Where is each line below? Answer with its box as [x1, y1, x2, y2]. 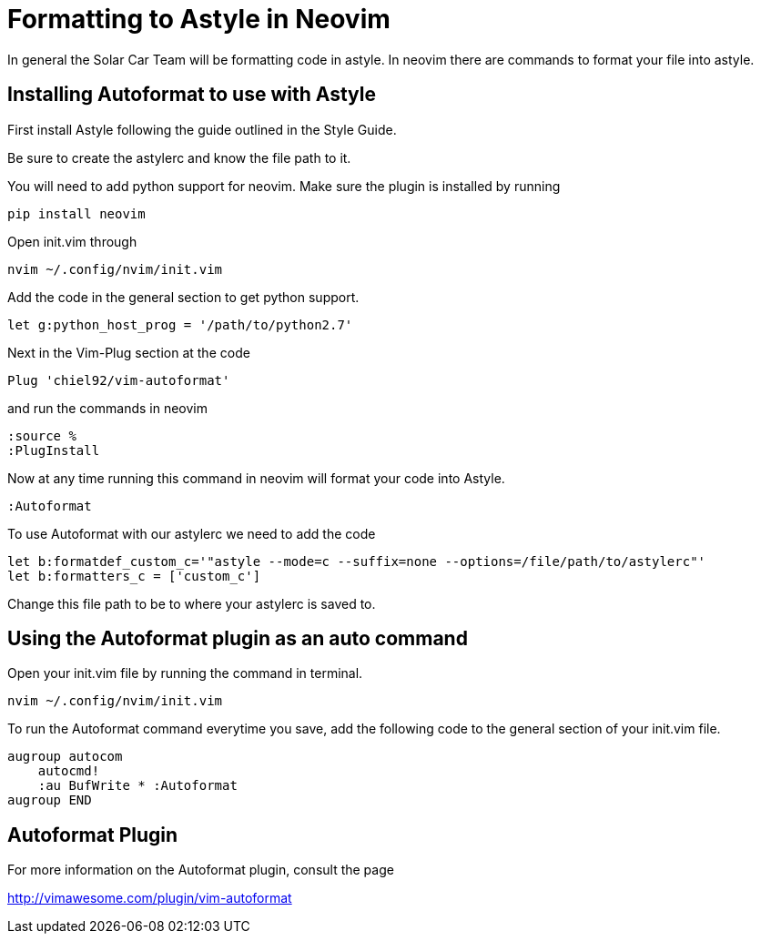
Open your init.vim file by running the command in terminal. [7, 665, 363, 682]
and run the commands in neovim [7, 400, 208, 416]
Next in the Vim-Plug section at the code [7, 344, 250, 360]
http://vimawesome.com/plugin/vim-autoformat [7, 890, 292, 906]
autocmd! [37, 764, 100, 779]
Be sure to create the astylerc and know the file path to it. [7, 149, 351, 166]
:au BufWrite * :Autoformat [37, 778, 238, 794]
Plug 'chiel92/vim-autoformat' [7, 372, 230, 388]
